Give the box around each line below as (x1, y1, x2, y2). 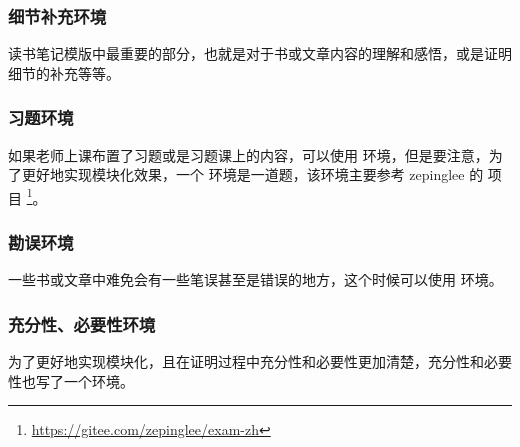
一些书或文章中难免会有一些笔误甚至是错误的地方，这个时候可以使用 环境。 (8, 269, 503, 290)
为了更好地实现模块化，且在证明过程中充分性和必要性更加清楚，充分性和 (8, 351, 484, 372)
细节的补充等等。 (8, 62, 120, 83)
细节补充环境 (8, 3, 107, 28)
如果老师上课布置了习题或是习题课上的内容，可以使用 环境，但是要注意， (8, 144, 489, 165)
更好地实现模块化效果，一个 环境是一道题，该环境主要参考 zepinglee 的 (21, 164, 484, 185)
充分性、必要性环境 (8, 311, 156, 336)
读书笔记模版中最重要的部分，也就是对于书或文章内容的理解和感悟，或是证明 (8, 43, 512, 64)
